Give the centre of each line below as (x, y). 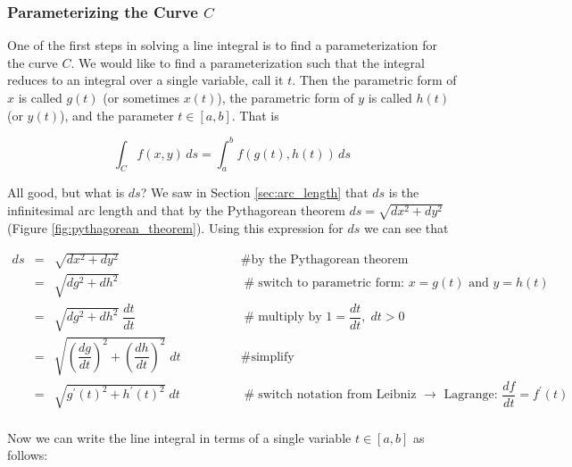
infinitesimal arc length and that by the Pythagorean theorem (176, 210)
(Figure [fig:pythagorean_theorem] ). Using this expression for (175, 227)
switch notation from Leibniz (337, 395)
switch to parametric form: (331, 284)
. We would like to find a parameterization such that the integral (248, 62)
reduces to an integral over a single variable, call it (145, 80)
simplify (273, 357)
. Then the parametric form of (374, 80)
